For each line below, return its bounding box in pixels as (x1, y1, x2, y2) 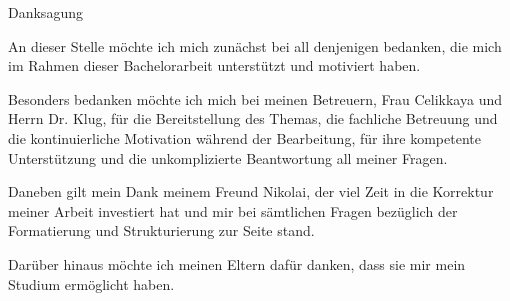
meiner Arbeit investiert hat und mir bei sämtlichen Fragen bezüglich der (8, 200, 458, 221)
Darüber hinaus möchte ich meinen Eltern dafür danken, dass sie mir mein (8, 253, 466, 274)
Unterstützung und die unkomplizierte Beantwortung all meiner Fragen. (8, 147, 448, 168)
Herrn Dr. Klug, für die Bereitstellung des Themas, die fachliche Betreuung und (8, 108, 498, 129)
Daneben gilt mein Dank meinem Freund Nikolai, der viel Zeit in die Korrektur (8, 181, 494, 202)
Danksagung (8, 2, 83, 22)
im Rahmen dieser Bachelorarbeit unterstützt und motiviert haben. (8, 55, 421, 76)
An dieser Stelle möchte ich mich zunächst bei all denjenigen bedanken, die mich (8, 35, 502, 56)
